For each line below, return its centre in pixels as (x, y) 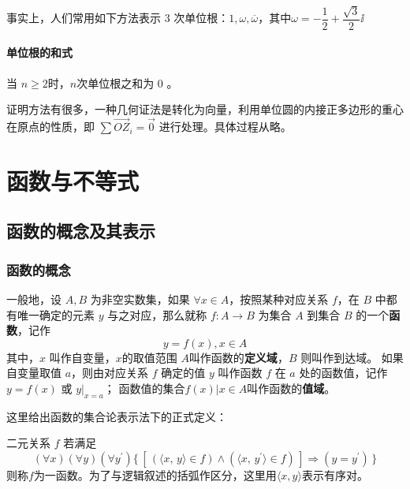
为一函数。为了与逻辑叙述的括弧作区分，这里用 (155, 474)
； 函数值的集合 (144, 388)
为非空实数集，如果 (140, 299)
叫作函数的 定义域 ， (239, 357)
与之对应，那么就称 (157, 314)
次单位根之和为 (116, 82)
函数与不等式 (73, 180)
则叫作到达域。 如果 (352, 357)
